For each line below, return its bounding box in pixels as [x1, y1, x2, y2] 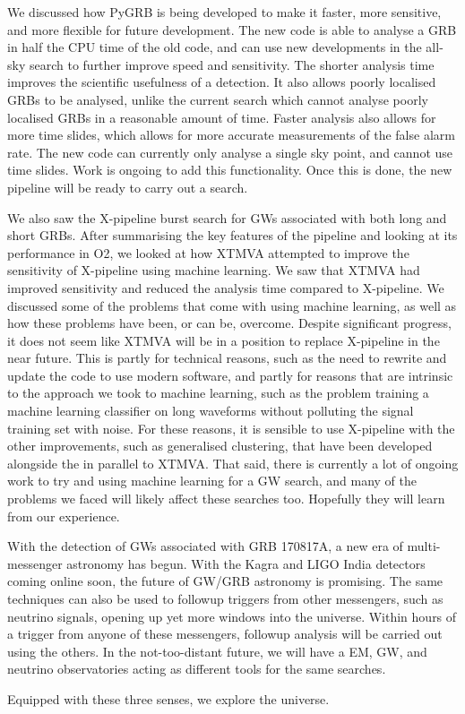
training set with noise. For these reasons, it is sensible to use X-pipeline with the [7, 418, 455, 437]
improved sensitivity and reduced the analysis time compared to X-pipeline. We [7, 278, 444, 297]
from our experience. [7, 506, 120, 525]
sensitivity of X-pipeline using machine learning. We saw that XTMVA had [7, 261, 420, 280]
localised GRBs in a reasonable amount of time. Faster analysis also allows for [7, 108, 436, 126]
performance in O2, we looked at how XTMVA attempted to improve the [7, 243, 409, 262]
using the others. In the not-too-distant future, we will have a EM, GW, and [7, 641, 427, 660]
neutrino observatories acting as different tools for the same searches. [7, 659, 386, 678]
